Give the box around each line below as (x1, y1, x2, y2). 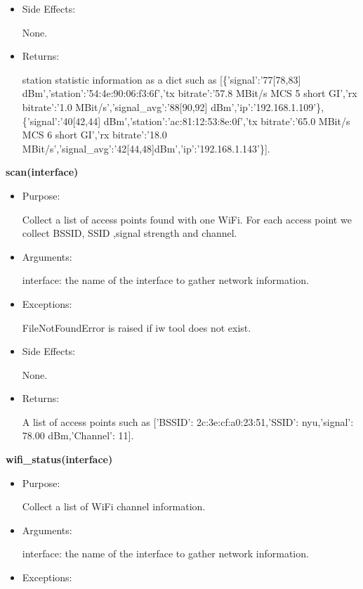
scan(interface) (6, 164, 79, 179)
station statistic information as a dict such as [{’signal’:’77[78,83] (22, 72, 301, 86)
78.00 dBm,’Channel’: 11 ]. (22, 428, 134, 443)
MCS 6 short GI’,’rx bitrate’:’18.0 (22, 127, 167, 142)
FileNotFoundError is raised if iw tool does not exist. (22, 320, 251, 335)
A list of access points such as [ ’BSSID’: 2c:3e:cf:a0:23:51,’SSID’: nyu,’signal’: (22, 414, 354, 429)
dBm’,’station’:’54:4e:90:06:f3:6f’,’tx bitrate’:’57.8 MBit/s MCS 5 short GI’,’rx (22, 86, 357, 101)
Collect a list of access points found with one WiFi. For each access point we (22, 212, 352, 226)
